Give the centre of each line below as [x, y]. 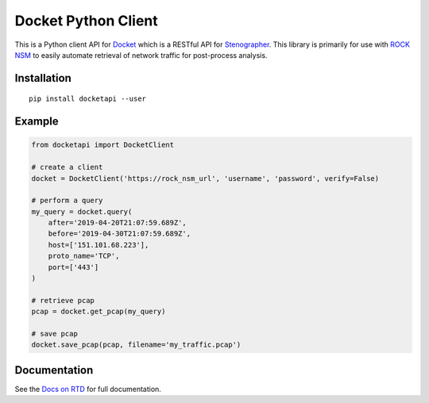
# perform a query [67, 201]
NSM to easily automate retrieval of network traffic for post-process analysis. [141, 55]
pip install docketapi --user [88, 99]
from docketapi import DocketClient [103, 145]
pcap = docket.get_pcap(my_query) [99, 312]
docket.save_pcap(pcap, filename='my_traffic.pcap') [136, 345]
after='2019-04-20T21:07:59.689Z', [117, 223]
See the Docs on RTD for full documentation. [88, 389]
